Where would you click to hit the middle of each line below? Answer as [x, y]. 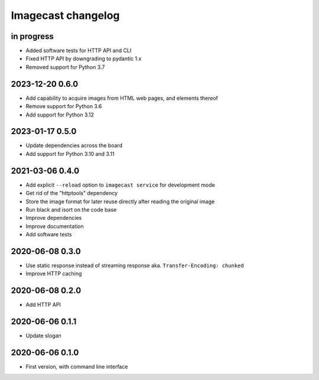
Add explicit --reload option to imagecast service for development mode [120, 185]
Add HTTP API [43, 305]
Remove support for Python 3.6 [64, 106]
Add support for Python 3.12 [60, 115]
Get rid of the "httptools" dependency [72, 193]
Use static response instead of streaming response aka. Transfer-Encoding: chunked [135, 265]
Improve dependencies [54, 218]
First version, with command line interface [77, 367]
